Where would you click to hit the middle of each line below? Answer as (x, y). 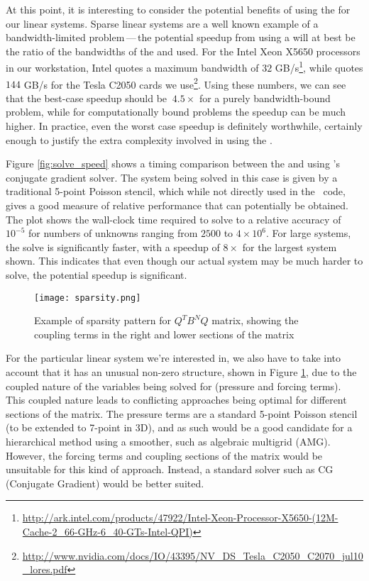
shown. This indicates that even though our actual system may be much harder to (184, 261)
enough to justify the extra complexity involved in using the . (139, 139)
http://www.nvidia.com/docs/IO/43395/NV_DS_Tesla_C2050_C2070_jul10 (193, 555)
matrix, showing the (255, 320)
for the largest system (290, 247)
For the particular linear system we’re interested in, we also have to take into (174, 358)
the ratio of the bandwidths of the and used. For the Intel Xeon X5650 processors (183, 51)
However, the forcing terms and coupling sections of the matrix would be (164, 455)
